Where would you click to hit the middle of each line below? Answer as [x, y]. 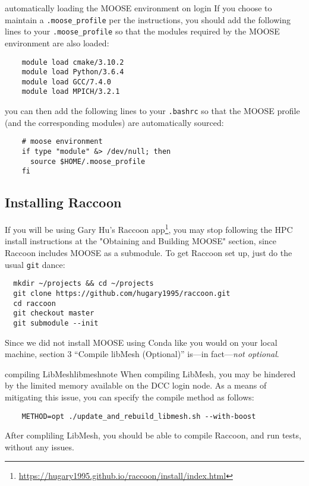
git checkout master [54, 313]
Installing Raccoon [63, 202]
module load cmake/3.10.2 [73, 62]
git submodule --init [56, 323]
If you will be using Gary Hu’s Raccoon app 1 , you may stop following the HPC [149, 228]
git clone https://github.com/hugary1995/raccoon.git [122, 293]
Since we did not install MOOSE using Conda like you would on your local [141, 342]
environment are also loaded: [57, 42]
